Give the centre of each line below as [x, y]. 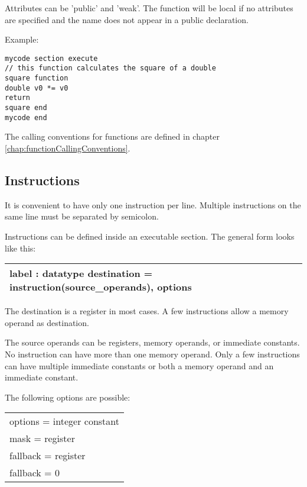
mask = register [42, 438]
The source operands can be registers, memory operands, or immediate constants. [152, 342]
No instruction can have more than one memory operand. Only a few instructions [152, 354]
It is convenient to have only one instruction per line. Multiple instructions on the [153, 204]
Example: [22, 39]
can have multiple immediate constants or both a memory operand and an [139, 365]
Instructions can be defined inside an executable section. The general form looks [150, 236]
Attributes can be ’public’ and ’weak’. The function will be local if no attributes [149, 8]
